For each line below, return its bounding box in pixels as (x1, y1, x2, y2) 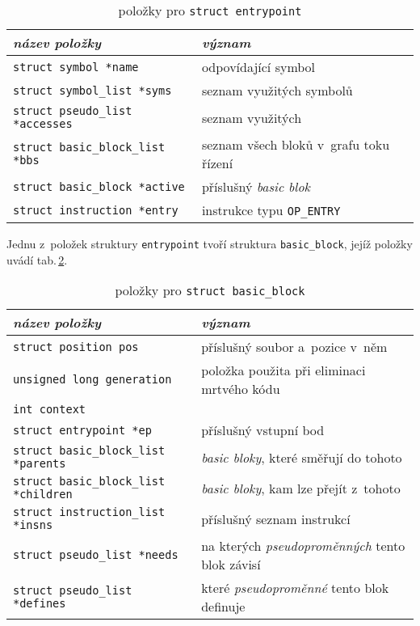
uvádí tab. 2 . (6, 251, 68, 268)
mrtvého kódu (201, 379, 280, 399)
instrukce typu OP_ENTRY (201, 201, 341, 219)
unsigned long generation (13, 373, 172, 387)
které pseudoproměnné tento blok (201, 578, 389, 598)
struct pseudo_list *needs (13, 548, 178, 562)
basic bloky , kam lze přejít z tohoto (201, 478, 401, 497)
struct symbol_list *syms (13, 83, 172, 97)
